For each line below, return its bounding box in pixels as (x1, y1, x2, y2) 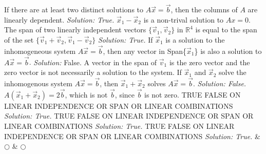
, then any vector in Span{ (103, 45, 187, 56)
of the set (4, 34, 34, 45)
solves (147, 78, 166, 89)
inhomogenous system (4, 78, 72, 89)
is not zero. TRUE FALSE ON (144, 89, 241, 100)
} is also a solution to (194, 45, 262, 56)
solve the (219, 67, 246, 78)
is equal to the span (195, 24, 257, 35)
